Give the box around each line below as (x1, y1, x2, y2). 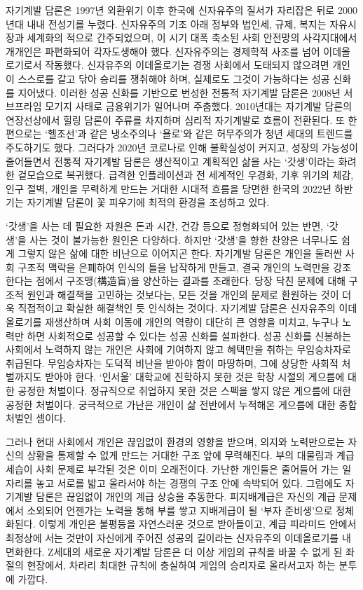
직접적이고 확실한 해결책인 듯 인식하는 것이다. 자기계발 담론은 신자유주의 (18, 301, 336, 315)
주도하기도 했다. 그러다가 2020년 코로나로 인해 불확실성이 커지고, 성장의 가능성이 (6, 139, 358, 154)
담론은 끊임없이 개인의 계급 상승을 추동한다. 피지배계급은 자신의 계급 (36, 489, 336, 504)
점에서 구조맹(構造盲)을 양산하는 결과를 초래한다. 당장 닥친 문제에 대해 (36, 273, 346, 288)
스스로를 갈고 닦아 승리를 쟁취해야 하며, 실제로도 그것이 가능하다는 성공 (18, 71, 330, 85)
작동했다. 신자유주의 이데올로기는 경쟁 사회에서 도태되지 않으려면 (45, 57, 329, 72)
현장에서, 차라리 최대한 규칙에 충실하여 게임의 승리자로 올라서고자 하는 (27, 558, 336, 572)
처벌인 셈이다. (6, 411, 66, 425)
